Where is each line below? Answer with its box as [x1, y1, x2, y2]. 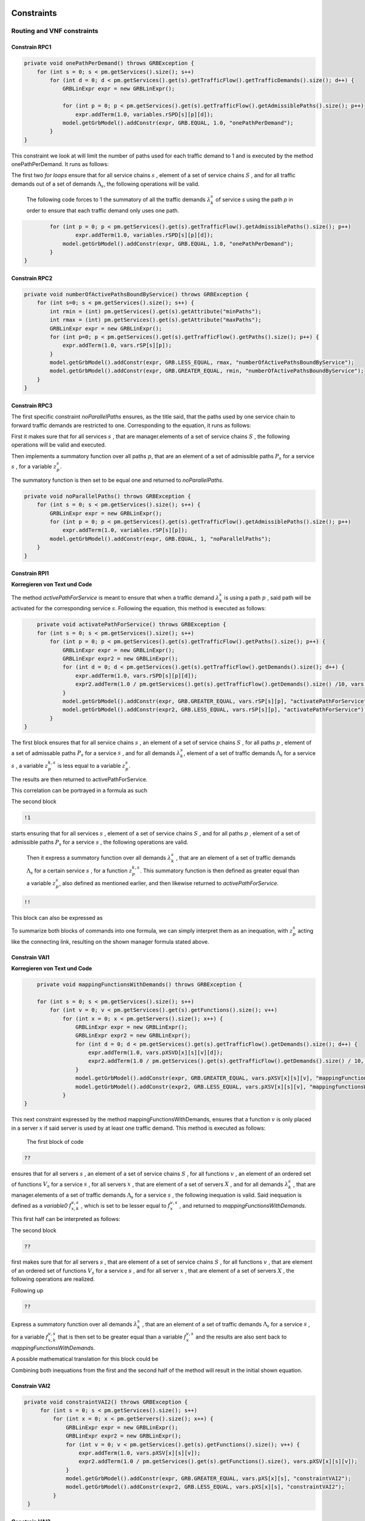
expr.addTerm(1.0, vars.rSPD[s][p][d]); [75, 672, 198, 679]
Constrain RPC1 [11, 43, 52, 51]
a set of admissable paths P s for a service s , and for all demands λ [11, 749, 181, 758]
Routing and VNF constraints [11, 27, 99, 35]
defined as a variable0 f [11, 1202, 72, 1209]
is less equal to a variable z [57, 762, 126, 769]
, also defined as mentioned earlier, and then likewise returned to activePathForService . [58, 880, 279, 887]
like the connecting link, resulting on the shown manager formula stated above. [11, 938, 210, 945]
